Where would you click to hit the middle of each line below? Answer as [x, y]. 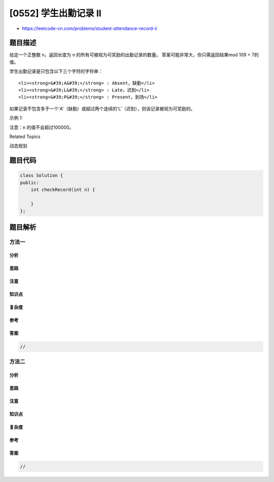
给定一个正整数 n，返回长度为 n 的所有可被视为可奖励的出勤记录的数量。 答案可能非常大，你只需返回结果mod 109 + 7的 [134, 55]
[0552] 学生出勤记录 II [55, 13]
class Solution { [42, 176]
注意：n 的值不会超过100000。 [42, 127]
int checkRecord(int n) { [63, 190]
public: [29, 182]
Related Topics [25, 136]
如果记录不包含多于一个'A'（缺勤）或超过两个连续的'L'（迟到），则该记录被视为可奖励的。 [102, 109]
